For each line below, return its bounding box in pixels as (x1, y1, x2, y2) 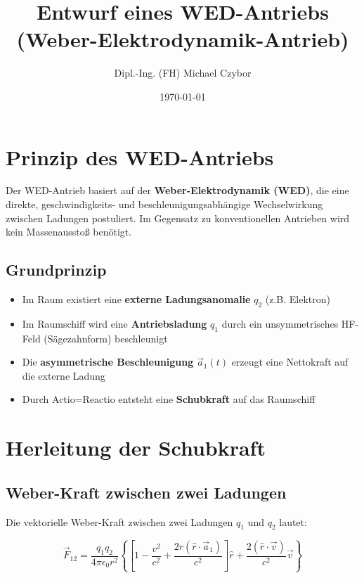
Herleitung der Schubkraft (6, 433, 266, 462)
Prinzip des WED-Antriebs (6, 142, 274, 171)
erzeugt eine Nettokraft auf (231, 354, 349, 369)
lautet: (279, 514, 307, 529)
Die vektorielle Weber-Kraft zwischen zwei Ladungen (6, 514, 233, 529)
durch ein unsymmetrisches (221, 316, 339, 330)
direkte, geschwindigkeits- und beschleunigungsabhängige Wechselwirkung (6, 197, 323, 212)
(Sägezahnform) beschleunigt (44, 330, 168, 345)
